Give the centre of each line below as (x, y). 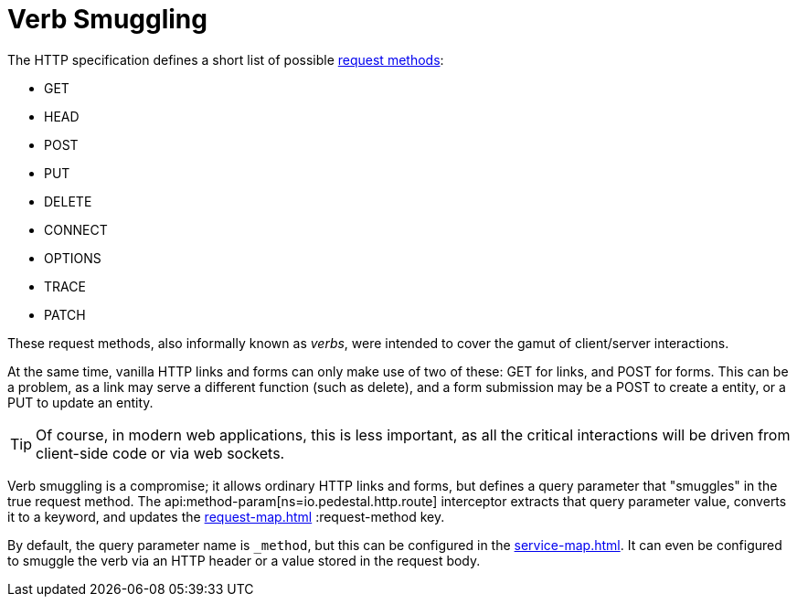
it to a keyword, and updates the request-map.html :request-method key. (226, 516)
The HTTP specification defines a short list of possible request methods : (226, 59)
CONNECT (76, 229)
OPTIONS (73, 258)
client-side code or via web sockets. (160, 453)
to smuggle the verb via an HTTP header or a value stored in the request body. (244, 560)
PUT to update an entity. (80, 402)
